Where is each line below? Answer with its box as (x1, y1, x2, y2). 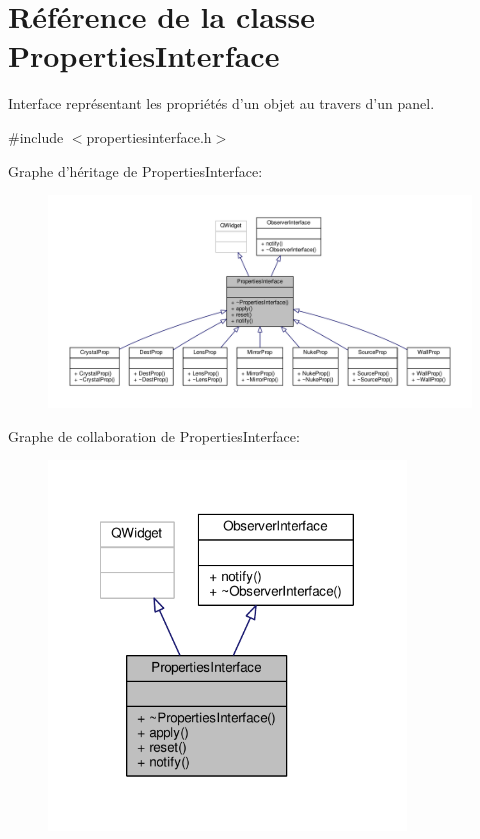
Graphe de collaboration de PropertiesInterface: (8, 425, 300, 446)
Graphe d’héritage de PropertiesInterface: (8, 160, 263, 181)
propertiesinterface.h (86, 126, 212, 147)
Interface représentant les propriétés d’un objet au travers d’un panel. (8, 93, 435, 114)
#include (8, 126, 64, 147)
